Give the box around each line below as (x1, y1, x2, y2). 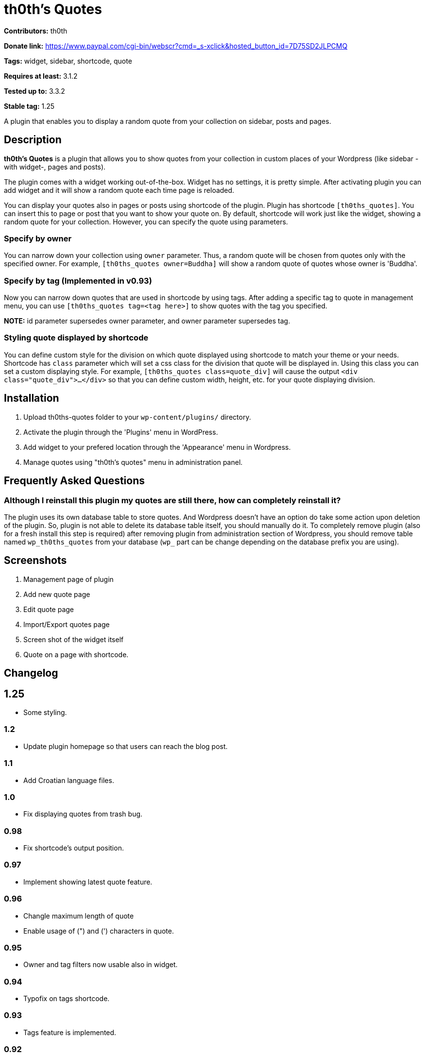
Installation (4, 392, 59, 405)
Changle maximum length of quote (23, 911, 134, 920)
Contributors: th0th (4, 26, 68, 35)
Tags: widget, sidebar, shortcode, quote (4, 56, 132, 65)
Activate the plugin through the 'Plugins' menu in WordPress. (23, 427, 218, 436)
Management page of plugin (23, 575, 114, 583)
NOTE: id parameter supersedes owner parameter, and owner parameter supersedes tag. (4, 317, 290, 325)
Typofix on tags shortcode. (23, 994, 110, 1003)
